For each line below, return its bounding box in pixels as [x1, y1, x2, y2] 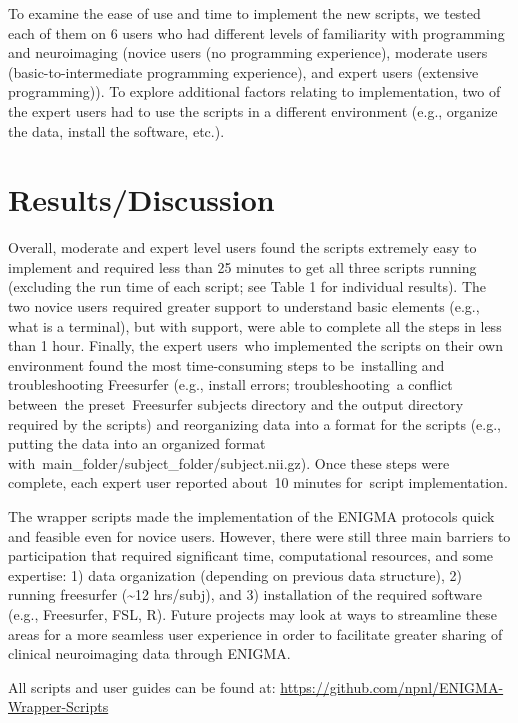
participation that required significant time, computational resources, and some [8, 545, 494, 566]
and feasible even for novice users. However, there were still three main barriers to [8, 525, 511, 546]
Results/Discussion [8, 179, 275, 220]
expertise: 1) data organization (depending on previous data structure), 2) [8, 564, 462, 585]
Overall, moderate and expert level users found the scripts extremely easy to [8, 237, 477, 258]
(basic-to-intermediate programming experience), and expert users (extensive [8, 61, 479, 82]
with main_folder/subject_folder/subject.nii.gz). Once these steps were [8, 452, 450, 473]
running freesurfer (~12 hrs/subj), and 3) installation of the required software [8, 584, 483, 605]
